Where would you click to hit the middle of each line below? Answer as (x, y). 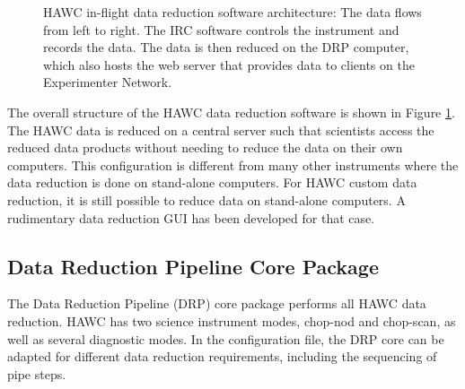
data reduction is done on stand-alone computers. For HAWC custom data (212, 182)
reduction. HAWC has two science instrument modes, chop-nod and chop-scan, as (232, 320)
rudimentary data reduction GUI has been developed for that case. (191, 217)
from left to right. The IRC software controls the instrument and (221, 29)
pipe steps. (37, 373)
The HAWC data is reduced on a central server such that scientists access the (221, 130)
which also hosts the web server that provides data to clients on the (229, 64)
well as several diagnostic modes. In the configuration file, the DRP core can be (226, 338)
